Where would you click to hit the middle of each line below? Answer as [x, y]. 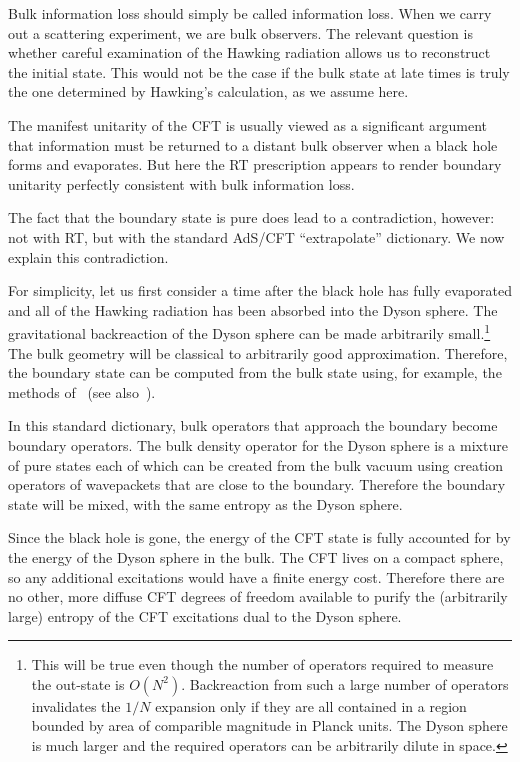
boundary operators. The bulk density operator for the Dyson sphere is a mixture [258, 444]
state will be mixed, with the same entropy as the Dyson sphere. [205, 503]
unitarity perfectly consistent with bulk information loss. [181, 183]
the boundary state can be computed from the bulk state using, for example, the [255, 372]
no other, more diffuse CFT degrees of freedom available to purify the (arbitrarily [258, 596]
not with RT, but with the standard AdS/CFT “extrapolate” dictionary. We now [256, 236]
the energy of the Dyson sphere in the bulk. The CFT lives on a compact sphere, [256, 556]
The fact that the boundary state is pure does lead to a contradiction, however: [251, 217]
